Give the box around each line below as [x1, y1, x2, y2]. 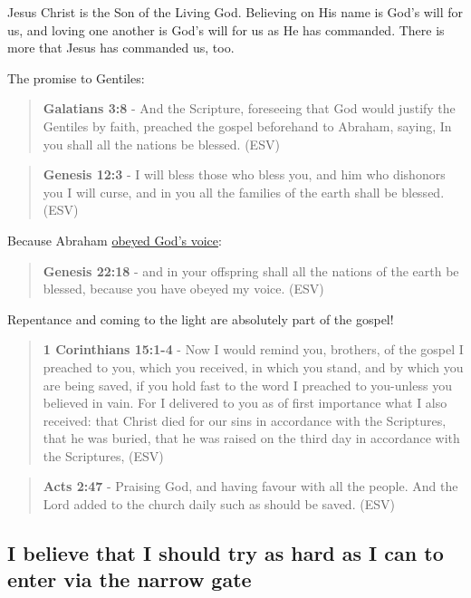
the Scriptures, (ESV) [43, 446, 164, 465]
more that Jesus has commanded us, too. [7, 38, 235, 57]
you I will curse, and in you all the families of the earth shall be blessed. [43, 182, 445, 201]
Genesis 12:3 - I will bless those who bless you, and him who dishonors [43, 165, 446, 184]
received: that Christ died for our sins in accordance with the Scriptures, [43, 410, 447, 429]
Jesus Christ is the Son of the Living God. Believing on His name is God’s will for [7, 3, 464, 21]
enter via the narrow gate [7, 565, 252, 593]
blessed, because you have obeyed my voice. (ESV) [43, 279, 324, 298]
